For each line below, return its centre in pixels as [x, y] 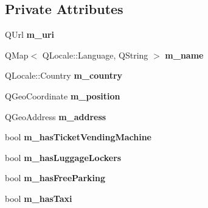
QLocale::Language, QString [95, 55]
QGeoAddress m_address [56, 116]
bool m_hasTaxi [39, 198]
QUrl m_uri [30, 34]
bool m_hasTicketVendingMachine [78, 137]
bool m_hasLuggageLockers [63, 157]
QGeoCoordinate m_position [63, 95]
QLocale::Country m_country [64, 75]
